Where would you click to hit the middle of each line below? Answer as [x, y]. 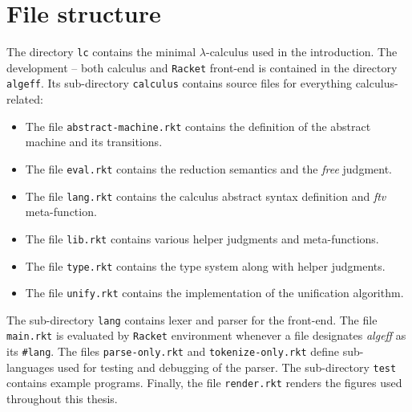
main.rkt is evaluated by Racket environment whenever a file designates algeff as [206, 335]
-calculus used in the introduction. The [301, 52]
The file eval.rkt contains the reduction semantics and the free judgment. [209, 168]
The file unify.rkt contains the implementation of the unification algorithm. [214, 293]
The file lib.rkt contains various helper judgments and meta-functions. [202, 238]
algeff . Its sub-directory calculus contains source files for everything [179, 83]
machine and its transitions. [94, 142]
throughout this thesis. [62, 399]
